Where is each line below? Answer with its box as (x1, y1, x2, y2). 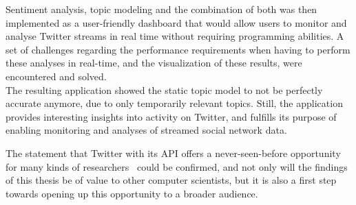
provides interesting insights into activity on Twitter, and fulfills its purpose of (6, 109, 337, 123)
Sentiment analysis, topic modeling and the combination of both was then (6, 2, 317, 16)
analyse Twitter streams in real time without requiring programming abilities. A (6, 29, 344, 43)
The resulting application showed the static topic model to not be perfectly (6, 82, 323, 97)
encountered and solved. (6, 69, 107, 83)
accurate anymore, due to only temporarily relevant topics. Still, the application (6, 96, 343, 110)
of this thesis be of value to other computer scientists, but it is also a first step (6, 173, 337, 187)
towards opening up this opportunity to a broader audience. (6, 186, 258, 200)
